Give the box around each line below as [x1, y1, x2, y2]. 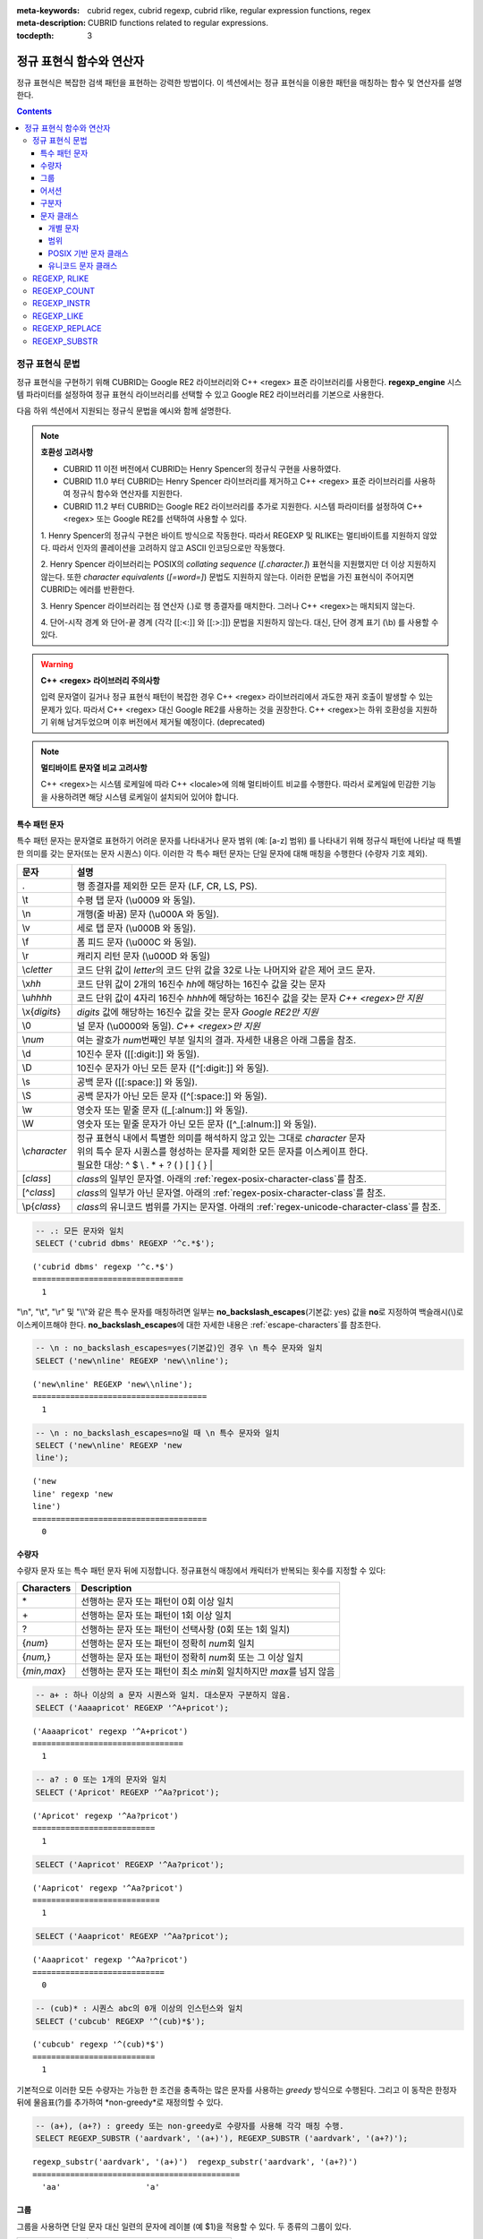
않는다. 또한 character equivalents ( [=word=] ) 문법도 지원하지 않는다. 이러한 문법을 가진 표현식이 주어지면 [40, 571, 415, 582]
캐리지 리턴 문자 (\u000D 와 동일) [76, 949, 210, 962]
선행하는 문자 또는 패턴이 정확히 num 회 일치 [80, 1637, 255, 1650]
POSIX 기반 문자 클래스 [47, 247, 129, 259]
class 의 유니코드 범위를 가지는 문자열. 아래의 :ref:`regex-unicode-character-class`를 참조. [76, 1200, 442, 1213]
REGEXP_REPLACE [32, 323, 102, 334]
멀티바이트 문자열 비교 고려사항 [40, 762, 148, 774]
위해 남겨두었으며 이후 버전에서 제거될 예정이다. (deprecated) [49, 716, 266, 727]
